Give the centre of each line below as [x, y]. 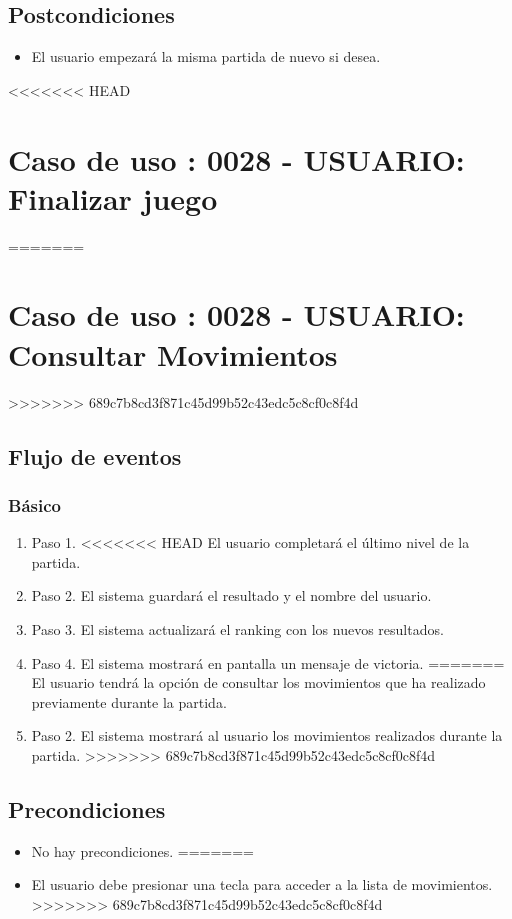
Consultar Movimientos [173, 353]
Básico [34, 504]
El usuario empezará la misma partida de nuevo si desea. [206, 56]
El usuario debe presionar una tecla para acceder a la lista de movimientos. [262, 884]
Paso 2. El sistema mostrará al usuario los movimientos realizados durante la [267, 735]
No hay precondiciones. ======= [142, 850]
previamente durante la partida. [129, 701]
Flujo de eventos [95, 455]
